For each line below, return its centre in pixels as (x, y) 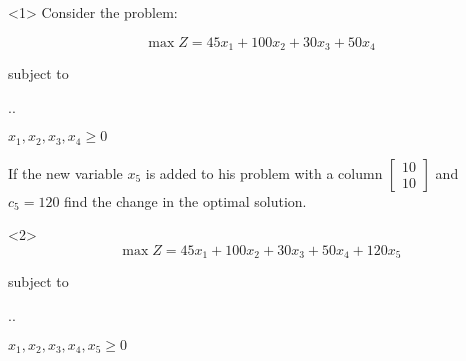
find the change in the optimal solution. (185, 200)
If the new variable (65, 172)
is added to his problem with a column (264, 172)
